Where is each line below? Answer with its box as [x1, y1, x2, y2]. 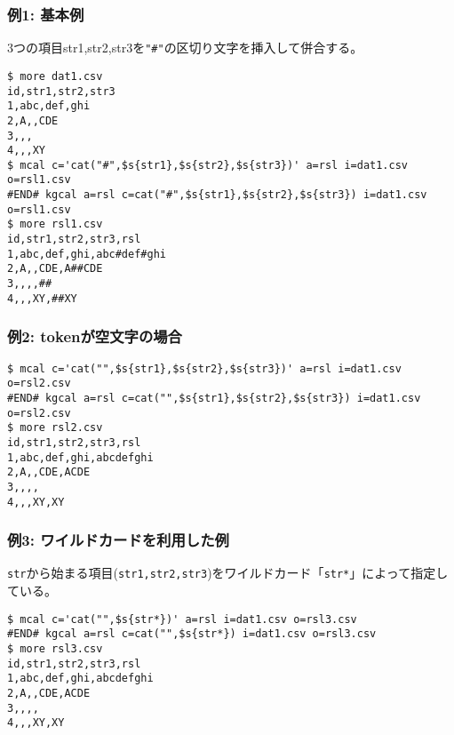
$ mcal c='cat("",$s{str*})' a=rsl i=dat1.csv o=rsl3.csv [7, 612, 357, 626]
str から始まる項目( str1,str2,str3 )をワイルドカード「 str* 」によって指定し [7, 563, 449, 582]
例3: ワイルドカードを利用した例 [7, 529, 229, 551]
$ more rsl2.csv [7, 421, 103, 435]
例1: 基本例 [7, 3, 84, 25]
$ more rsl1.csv [7, 218, 103, 231]
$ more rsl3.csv [7, 642, 103, 655]
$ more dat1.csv [7, 69, 103, 83]
